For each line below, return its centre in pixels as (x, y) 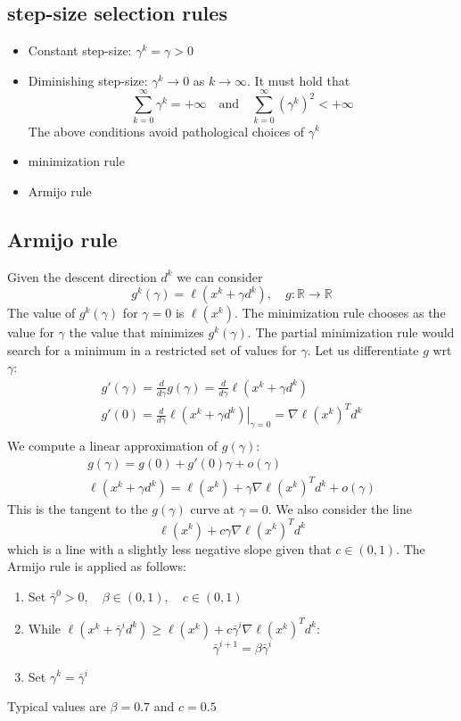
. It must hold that (299, 80)
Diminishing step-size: (88, 80)
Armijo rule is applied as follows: (97, 566)
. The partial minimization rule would (351, 332)
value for (31, 332)
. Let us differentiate (363, 349)
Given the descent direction (82, 276)
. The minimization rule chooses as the (340, 313)
